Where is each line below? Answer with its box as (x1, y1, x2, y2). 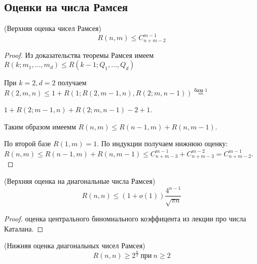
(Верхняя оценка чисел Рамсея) (4, 23, 101, 34)
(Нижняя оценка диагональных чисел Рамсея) (4, 240, 145, 251)
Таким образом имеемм (4, 121, 76, 131)
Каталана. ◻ (4, 223, 44, 234)
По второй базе (4, 138, 51, 149)
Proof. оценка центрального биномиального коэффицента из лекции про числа (4, 213, 246, 223)
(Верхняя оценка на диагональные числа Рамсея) (4, 175, 156, 186)
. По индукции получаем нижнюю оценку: (97, 138, 228, 149)
